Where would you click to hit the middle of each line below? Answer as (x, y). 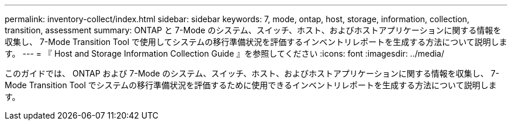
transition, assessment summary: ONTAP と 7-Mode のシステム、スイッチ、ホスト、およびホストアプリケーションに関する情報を (253, 30)
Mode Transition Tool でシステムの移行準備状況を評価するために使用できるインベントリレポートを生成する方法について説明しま (251, 85)
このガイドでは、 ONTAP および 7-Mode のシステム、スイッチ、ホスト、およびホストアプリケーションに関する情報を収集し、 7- (252, 73)
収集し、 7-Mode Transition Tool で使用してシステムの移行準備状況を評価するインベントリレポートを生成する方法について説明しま (256, 42)
